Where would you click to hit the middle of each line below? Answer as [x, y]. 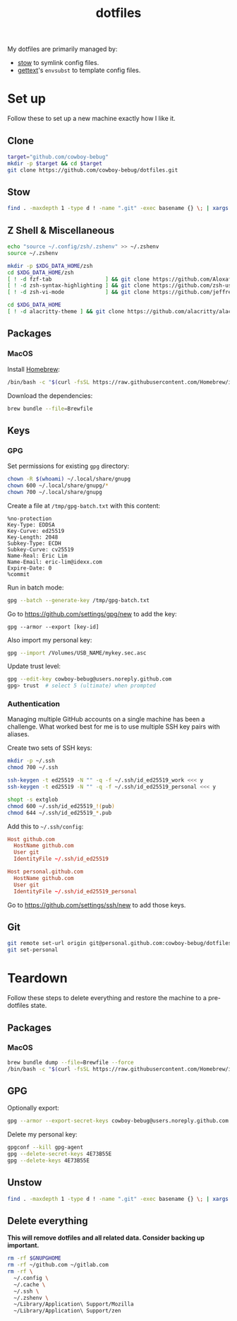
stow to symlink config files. [58, 63]
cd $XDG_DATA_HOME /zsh [41, 272]
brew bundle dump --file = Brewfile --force [71, 1062]
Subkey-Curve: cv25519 [41, 549]
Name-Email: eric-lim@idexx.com [55, 562]
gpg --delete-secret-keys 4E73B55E [60, 1154]
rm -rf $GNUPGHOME [34, 1258]
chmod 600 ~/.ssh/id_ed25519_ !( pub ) [61, 806]
